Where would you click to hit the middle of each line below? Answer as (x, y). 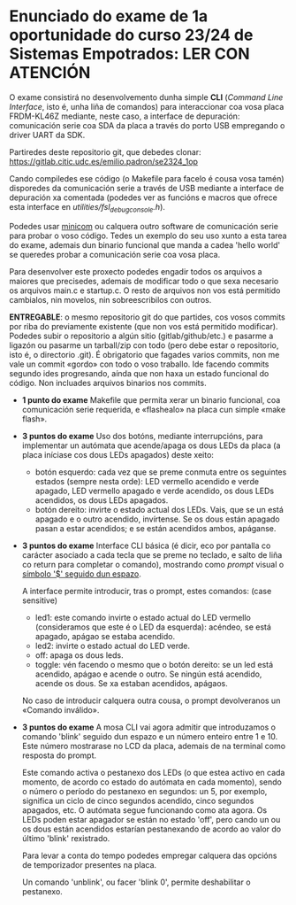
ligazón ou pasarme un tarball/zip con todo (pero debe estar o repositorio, (144, 345)
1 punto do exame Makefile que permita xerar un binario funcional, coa (151, 399)
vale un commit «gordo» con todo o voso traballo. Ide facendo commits (139, 364)
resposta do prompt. (59, 755)
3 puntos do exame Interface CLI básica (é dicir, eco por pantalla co (146, 545)
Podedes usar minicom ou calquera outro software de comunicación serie (144, 226)
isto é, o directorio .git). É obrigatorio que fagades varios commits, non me (144, 354)
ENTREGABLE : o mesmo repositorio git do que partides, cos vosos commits (147, 317)
